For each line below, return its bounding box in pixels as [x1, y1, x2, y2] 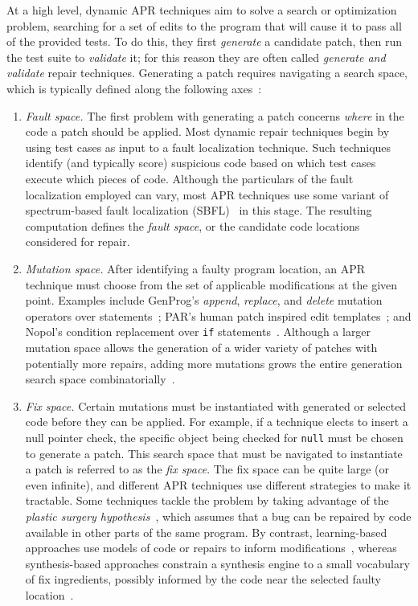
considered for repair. [25, 233, 130, 250]
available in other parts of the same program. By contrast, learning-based [25, 523, 387, 540]
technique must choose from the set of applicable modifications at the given [25, 276, 398, 293]
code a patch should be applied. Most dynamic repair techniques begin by [25, 123, 390, 140]
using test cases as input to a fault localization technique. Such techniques [25, 138, 391, 155]
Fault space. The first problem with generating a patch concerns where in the [25, 107, 404, 124]
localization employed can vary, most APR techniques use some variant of [25, 186, 389, 203]
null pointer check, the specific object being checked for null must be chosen [25, 428, 404, 445]
